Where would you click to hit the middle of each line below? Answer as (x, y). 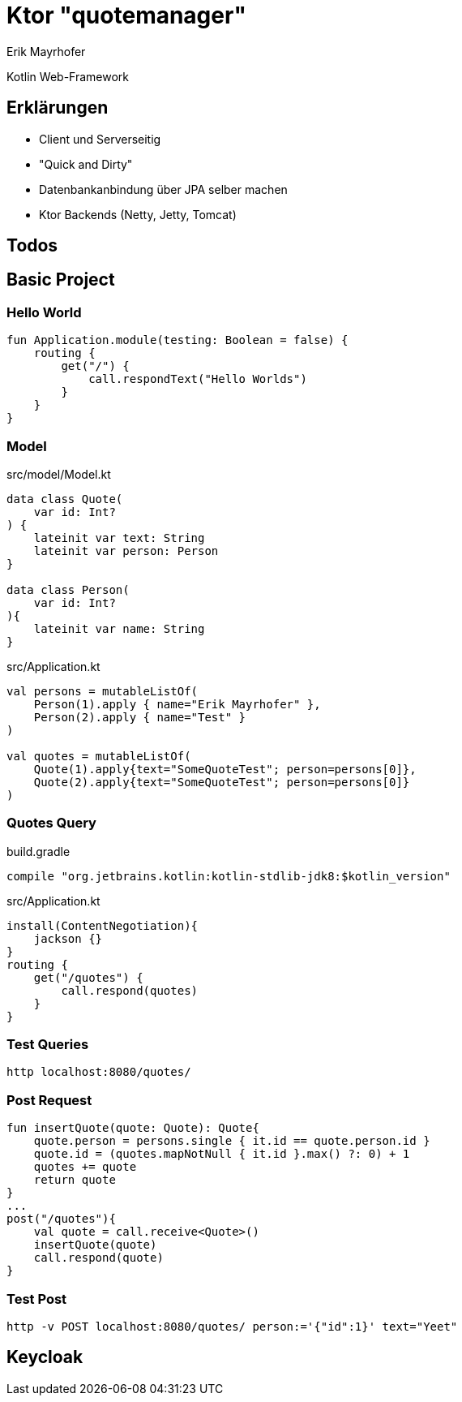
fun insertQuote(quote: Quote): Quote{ (133, 1128)
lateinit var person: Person (126, 550)
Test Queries (48, 1045)
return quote (75, 1180)
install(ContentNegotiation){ (103, 925)
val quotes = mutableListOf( (99, 756)
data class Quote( (65, 499)
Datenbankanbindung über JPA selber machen (163, 189)
